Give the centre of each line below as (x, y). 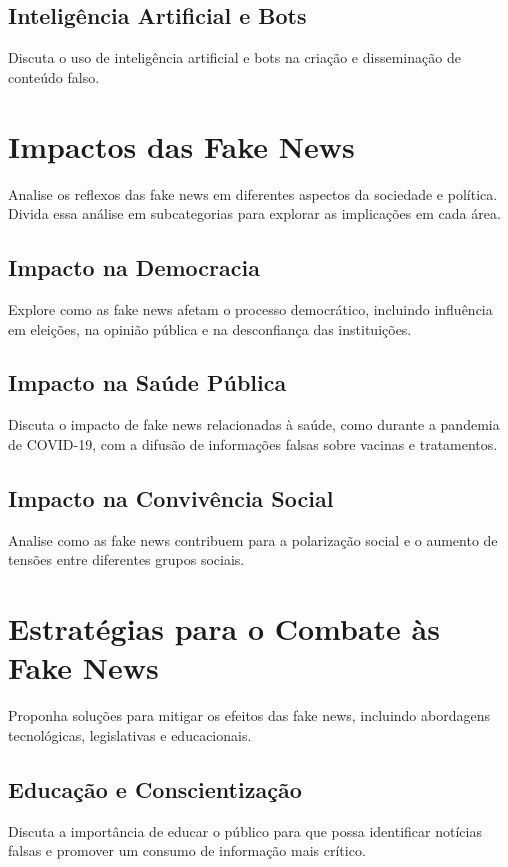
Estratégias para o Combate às (224, 628)
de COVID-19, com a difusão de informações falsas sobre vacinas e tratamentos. (253, 443)
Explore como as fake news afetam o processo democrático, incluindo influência (250, 308)
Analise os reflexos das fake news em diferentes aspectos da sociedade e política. (253, 193)
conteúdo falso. (54, 76)
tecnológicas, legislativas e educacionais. (130, 734)
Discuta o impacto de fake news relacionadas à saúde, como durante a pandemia (254, 424)
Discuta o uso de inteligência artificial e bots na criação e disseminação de (234, 57)
